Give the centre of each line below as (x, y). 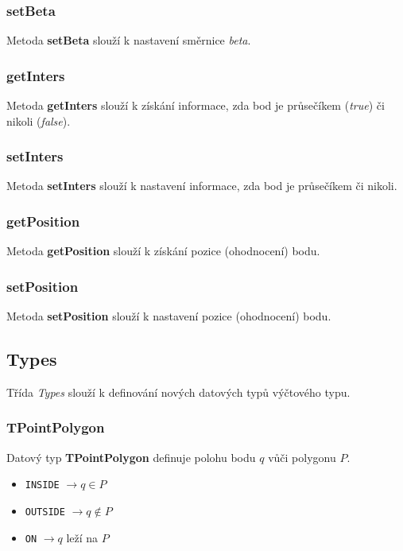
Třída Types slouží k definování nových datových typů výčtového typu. (178, 392)
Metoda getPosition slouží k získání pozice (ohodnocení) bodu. (163, 251)
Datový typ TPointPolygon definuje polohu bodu (131, 457)
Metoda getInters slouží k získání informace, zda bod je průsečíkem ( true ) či (196, 105)
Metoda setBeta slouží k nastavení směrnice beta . (129, 40)
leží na (82, 537)
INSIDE (42, 485)
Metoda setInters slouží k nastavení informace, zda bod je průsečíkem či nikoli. (202, 186)
